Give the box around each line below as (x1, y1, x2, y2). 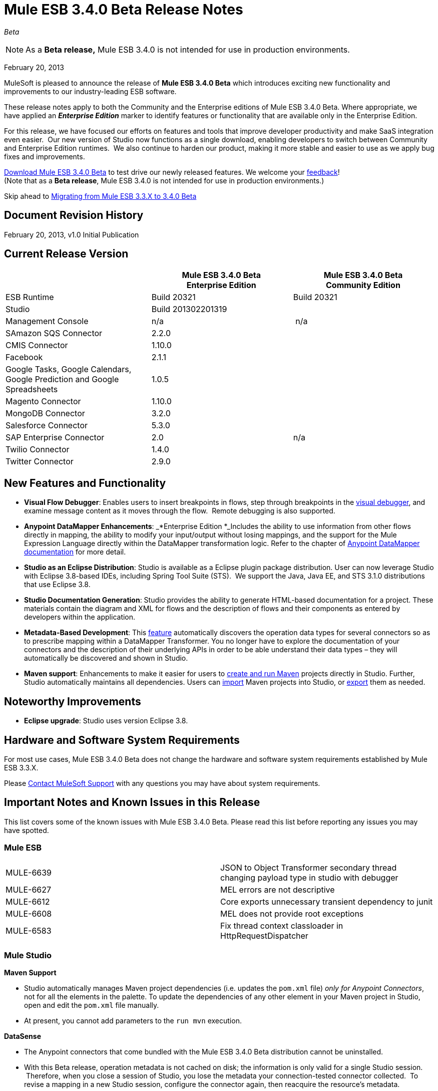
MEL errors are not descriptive (220, 884, 335, 895)
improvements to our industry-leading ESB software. (4, 87, 177, 96)
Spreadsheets (6, 384, 58, 395)
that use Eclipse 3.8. (24, 580, 91, 589)
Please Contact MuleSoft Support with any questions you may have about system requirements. (4, 778, 320, 787)
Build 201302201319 (151, 304, 227, 315)
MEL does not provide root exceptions (220, 908, 364, 919)
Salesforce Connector (6, 420, 88, 431)
